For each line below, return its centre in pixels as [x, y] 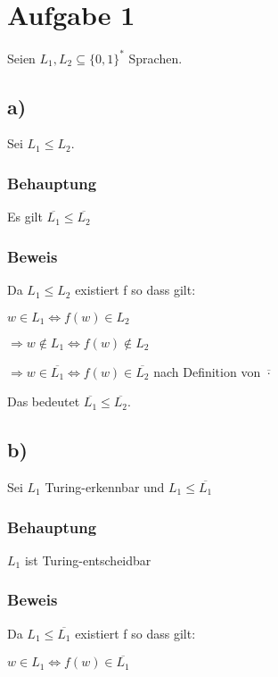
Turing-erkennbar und [105, 487]
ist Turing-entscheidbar [88, 560]
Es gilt [25, 217]
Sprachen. [155, 58]
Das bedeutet [44, 401]
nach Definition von [207, 371]
